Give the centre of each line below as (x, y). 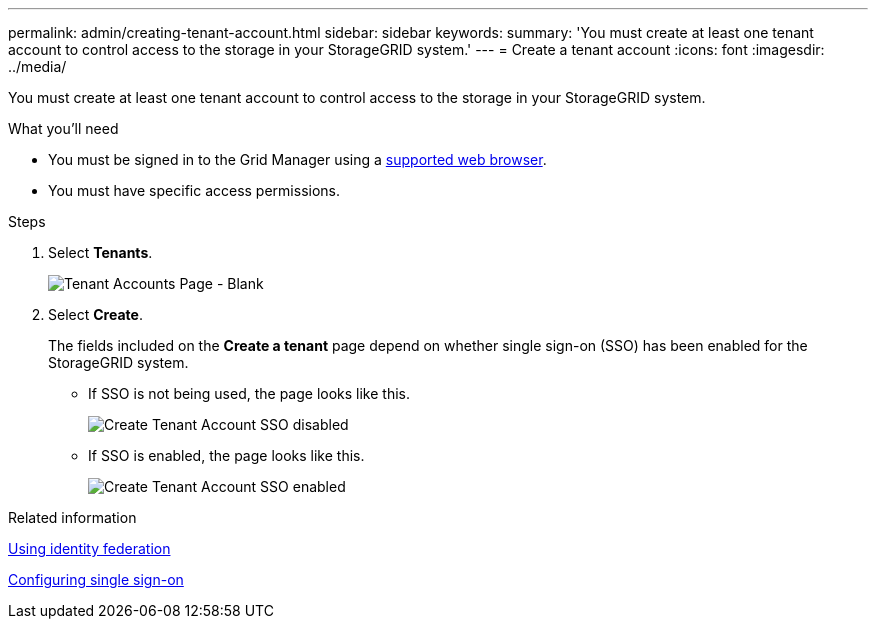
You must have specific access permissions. (194, 190)
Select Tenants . (100, 252)
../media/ (37, 66)
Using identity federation (89, 548)
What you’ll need (63, 128)
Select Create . (95, 314)
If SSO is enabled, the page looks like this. (226, 455)
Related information (72, 517)
